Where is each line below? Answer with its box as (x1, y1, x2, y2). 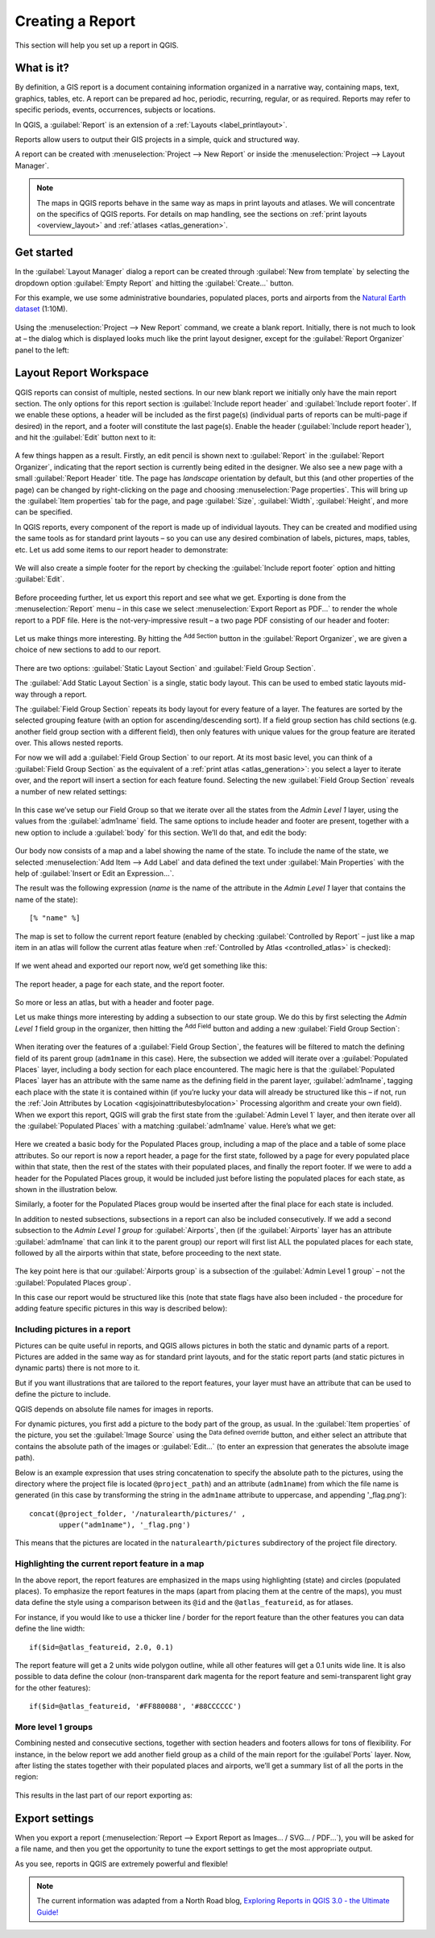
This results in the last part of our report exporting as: (14, 1790, 193, 1800)
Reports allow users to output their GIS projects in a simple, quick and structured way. (14, 135, 300, 144)
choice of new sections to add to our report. (14, 645, 161, 655)
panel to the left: (14, 345, 69, 355)
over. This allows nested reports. (14, 738, 124, 748)
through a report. (30, 690, 88, 699)
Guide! (36, 1907, 59, 1917)
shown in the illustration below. (14, 1184, 118, 1194)
